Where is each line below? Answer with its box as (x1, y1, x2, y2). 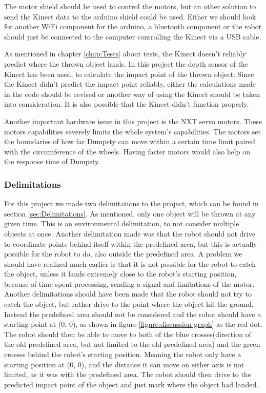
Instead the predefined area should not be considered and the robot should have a (4, 308, 261, 319)
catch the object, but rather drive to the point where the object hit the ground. (4, 299, 254, 309)
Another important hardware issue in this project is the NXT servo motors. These (4, 115, 262, 126)
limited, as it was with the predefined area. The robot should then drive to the (4, 369, 251, 380)
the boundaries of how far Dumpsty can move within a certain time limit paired (4, 136, 255, 147)
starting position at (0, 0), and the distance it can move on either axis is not (4, 359, 244, 369)
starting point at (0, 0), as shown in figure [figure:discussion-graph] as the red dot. (4, 319, 262, 329)
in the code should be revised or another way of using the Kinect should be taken (4, 88, 260, 99)
